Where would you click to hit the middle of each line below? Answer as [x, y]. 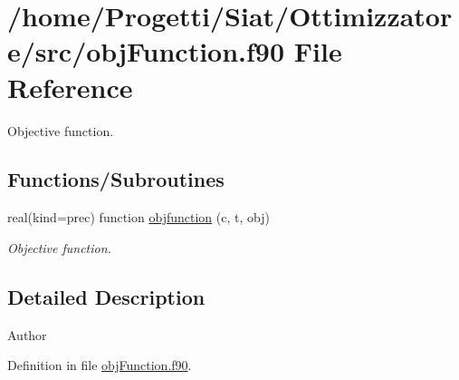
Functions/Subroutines [116, 179]
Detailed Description [106, 296]
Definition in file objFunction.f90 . [100, 365]
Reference [70, 87]
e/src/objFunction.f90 [146, 51]
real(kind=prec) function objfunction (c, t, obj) [139, 217]
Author [27, 334]
